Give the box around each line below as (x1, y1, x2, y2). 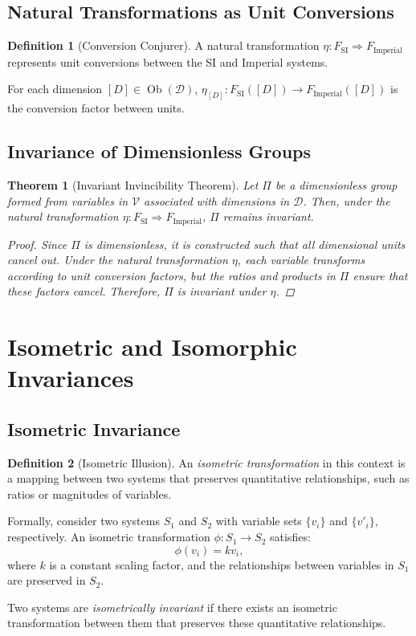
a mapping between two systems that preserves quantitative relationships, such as (7, 470, 410, 487)
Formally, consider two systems (7, 512, 160, 529)
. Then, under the (303, 192, 390, 209)
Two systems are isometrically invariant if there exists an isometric (7, 598, 337, 615)
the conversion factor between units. (7, 100, 185, 116)
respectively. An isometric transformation (7, 528, 210, 545)
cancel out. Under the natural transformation (7, 251, 228, 268)
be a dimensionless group (275, 176, 398, 193)
